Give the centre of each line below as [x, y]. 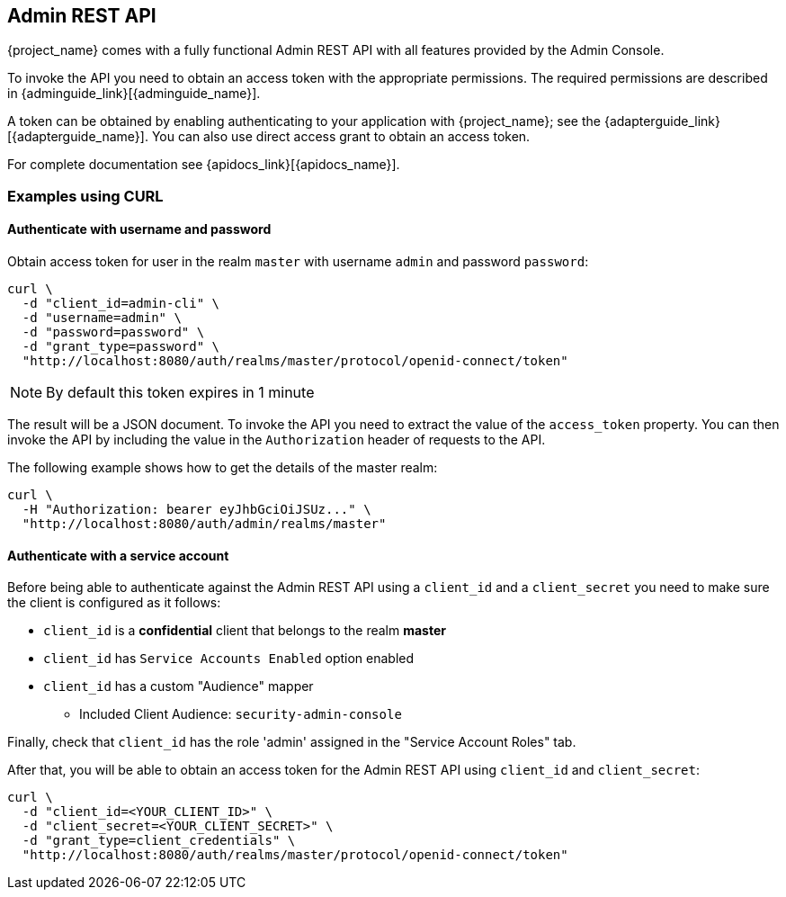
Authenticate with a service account [118, 555]
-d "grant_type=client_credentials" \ [159, 841]
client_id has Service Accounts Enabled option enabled [229, 659]
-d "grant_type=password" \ [121, 347]
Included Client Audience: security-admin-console [241, 714]
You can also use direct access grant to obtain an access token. [341, 137]
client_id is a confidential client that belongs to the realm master [245, 631]
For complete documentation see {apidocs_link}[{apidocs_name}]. [204, 165]
